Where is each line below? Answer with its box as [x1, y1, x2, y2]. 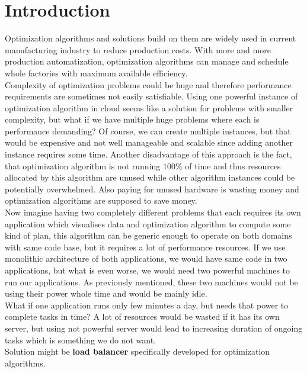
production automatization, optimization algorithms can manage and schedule [5, 55, 289, 67]
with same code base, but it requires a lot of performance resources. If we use [5, 240, 286, 253]
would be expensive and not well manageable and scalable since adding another [5, 136, 293, 149]
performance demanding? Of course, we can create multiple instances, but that [5, 124, 291, 137]
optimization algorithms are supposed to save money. [5, 194, 197, 207]
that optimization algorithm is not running [5, 159, 161, 172]
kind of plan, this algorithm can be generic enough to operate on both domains [5, 229, 292, 242]
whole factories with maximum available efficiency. [5, 66, 188, 79]
